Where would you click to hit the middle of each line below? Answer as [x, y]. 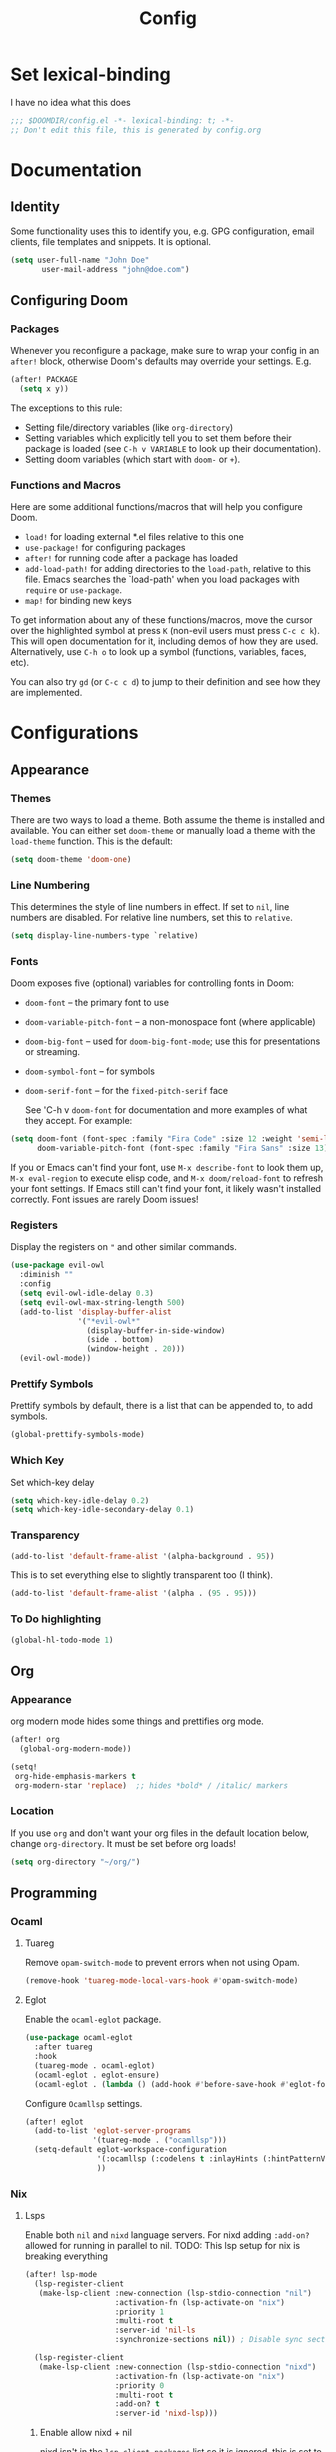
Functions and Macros [66, 485]
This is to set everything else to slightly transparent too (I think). [141, 1575]
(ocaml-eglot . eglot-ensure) [97, 2075]
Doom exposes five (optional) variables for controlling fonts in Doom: [152, 983]
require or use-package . [73, 590]
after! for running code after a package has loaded [131, 558]
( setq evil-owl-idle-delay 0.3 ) [87, 1293]
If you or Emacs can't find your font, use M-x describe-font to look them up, [167, 1168]
